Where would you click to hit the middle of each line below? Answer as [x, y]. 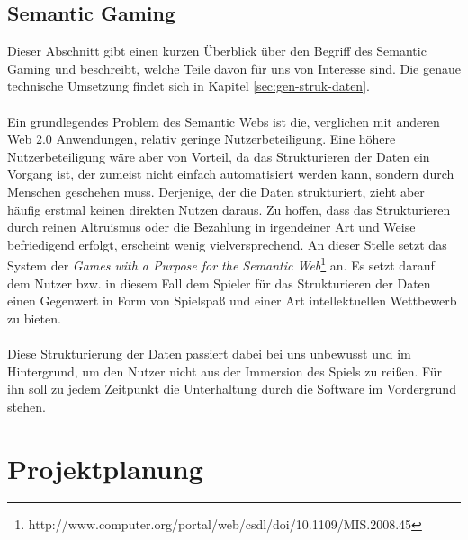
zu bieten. [34, 318]
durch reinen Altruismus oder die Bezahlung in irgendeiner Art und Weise [211, 227]
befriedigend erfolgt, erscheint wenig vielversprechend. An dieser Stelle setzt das [227, 244]
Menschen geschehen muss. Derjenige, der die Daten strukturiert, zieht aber [216, 191]
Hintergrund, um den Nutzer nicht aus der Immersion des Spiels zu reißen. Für [225, 371]
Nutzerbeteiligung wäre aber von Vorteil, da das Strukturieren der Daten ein [219, 156]
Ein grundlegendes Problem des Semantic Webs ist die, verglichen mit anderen [224, 121]
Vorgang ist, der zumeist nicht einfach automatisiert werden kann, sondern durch [231, 174]
